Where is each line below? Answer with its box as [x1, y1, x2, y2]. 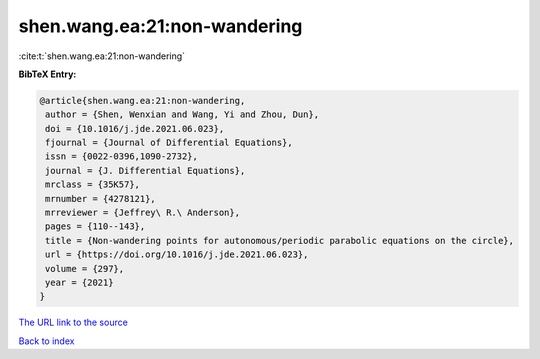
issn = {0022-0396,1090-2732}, [45, 151, 199, 162]
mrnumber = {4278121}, [45, 193, 157, 204]
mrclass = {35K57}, [45, 179, 140, 190]
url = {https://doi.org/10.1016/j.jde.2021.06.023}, [45, 249, 309, 260]
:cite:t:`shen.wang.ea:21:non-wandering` [18, 50, 185, 62]
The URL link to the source [18, 316, 129, 329]
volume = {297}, [45, 263, 125, 274]
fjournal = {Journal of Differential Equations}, [45, 137, 294, 149]
